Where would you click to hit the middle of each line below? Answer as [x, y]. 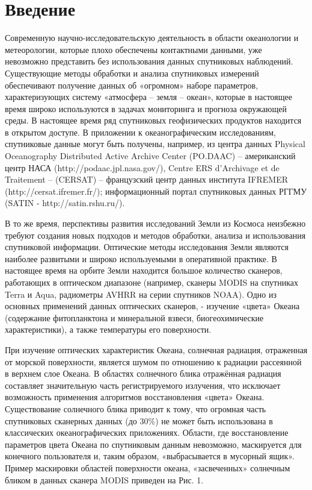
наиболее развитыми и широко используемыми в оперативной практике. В [141, 258]
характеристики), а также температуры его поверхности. [108, 329]
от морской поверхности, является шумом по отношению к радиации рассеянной [153, 361]
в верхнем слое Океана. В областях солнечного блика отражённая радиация [143, 373]
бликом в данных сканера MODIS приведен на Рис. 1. [104, 479]
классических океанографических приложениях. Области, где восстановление [147, 432]
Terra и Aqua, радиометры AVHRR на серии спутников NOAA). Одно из [141, 294]
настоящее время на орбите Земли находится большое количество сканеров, [144, 270]
